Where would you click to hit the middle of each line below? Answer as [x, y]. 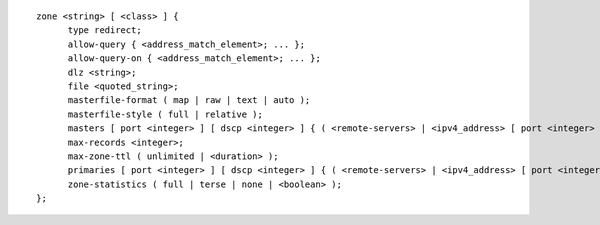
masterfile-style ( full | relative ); [165, 114]
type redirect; [104, 30]
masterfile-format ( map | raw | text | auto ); [189, 100]
